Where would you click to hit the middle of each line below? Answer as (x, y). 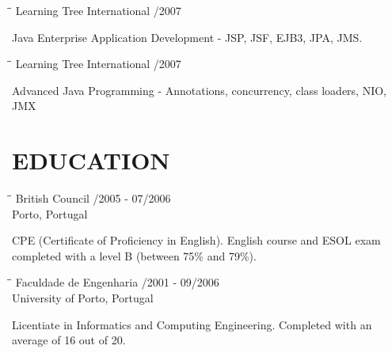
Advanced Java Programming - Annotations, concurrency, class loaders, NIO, (200, 90)
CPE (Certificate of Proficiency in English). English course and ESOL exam (196, 240)
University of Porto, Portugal (83, 298)
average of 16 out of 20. (69, 340)
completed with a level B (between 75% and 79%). (134, 255)
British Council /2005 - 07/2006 (93, 198)
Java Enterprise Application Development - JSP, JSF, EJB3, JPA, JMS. (187, 37)
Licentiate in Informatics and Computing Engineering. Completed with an (192, 324)
